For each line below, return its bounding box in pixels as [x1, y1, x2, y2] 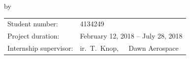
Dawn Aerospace [128, 43, 179, 53]
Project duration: [7, 31, 60, 41]
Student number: [7, 19, 58, 29]
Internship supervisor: [7, 43, 73, 53]
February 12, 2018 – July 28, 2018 [80, 31, 183, 41]
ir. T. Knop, [80, 43, 119, 53]
